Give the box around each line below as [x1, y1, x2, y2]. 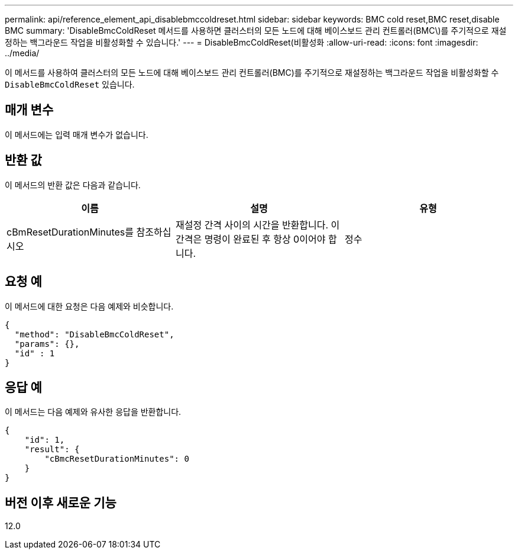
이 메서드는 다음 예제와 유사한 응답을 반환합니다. [5, 407, 182, 417]
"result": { [24, 445, 80, 455]
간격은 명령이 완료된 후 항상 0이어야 [175, 233, 326, 245]
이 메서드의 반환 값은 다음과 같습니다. [5, 179, 141, 190]
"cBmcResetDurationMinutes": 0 [44, 454, 189, 464]
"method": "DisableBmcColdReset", [14, 329, 174, 339]
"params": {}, [14, 339, 80, 349]
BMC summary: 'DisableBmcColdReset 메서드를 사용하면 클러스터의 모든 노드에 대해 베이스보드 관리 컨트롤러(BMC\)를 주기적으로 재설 [5, 25, 507, 36]
